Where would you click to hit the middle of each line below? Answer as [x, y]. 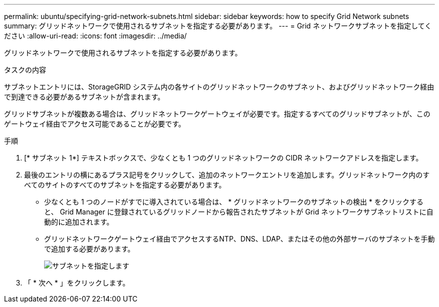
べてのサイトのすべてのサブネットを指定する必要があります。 [125, 185]
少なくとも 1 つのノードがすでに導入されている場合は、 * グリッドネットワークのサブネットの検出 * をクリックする [234, 202]
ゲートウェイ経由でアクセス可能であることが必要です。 [95, 124]
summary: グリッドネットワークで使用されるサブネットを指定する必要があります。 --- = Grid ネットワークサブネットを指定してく [218, 26]
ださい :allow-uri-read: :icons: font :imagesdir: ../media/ [95, 36]
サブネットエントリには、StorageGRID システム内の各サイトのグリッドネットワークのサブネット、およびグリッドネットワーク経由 [219, 87]
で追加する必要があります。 [89, 249]
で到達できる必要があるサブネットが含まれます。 [84, 97]
